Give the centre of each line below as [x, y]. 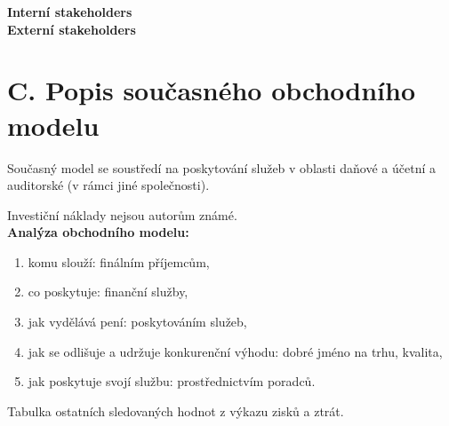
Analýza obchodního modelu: [98, 232]
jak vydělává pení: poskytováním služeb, [137, 322]
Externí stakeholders [72, 29]
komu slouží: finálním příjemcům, [119, 261]
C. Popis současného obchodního [212, 90]
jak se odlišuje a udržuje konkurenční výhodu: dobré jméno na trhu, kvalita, [235, 351]
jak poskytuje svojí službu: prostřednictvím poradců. [172, 381]
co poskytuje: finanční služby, [108, 292]
